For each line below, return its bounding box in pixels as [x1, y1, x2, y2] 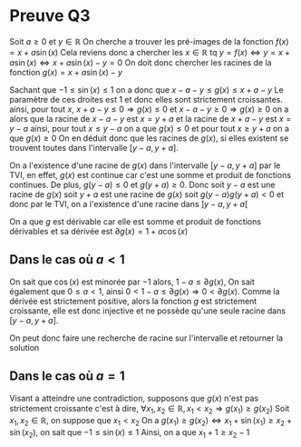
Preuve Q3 [9, 5, 91, 26]
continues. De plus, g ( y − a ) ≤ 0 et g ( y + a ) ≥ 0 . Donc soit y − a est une [9, 179, 276, 190]
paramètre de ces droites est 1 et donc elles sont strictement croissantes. [9, 94, 284, 104]
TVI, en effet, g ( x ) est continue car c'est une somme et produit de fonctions [9, 169, 292, 180]
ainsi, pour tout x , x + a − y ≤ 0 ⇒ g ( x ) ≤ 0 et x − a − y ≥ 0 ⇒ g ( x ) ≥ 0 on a [9, 104, 289, 114]
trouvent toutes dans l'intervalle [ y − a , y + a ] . [9, 142, 179, 153]
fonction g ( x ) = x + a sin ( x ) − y [9, 66, 123, 77]
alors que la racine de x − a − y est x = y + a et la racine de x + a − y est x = [9, 113, 292, 124]
